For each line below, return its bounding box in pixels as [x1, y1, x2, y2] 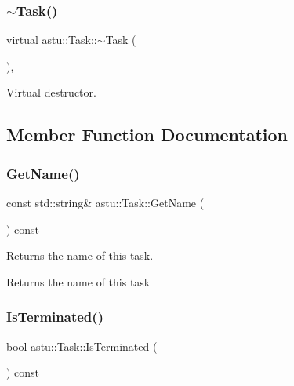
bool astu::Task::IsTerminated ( [6, 337, 158, 354]
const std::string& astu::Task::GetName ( [6, 195, 205, 210]
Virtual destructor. [6, 84, 96, 100]
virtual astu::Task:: [6, 31, 97, 48]
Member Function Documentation [6, 122, 289, 147]
